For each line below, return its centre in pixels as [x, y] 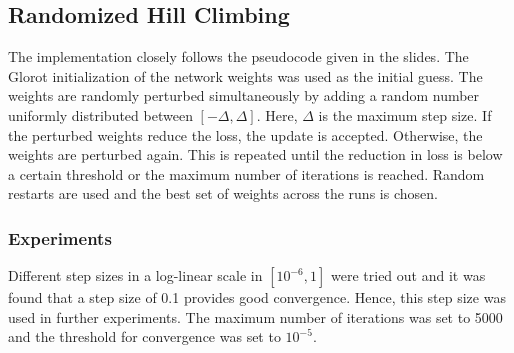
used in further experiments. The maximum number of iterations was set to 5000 [255, 316]
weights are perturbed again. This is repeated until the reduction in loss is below [255, 154]
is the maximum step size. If [405, 114]
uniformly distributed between [100, 114]
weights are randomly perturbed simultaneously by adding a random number [244, 95]
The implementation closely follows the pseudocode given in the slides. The [238, 56]
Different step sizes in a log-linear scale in [135, 275]
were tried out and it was [408, 275]
